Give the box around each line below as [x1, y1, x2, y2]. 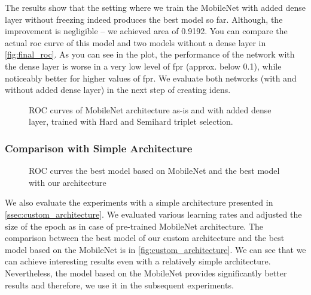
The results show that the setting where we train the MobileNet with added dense [5, 1, 306, 13]
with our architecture [29, 176, 106, 188]
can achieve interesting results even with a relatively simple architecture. [5, 255, 271, 267]
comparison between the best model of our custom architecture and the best [5, 231, 285, 244]
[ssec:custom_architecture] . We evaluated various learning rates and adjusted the [5, 207, 302, 220]
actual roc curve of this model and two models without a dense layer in [5, 36, 266, 49]
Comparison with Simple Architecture [5, 140, 193, 155]
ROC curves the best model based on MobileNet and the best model [29, 164, 280, 177]
